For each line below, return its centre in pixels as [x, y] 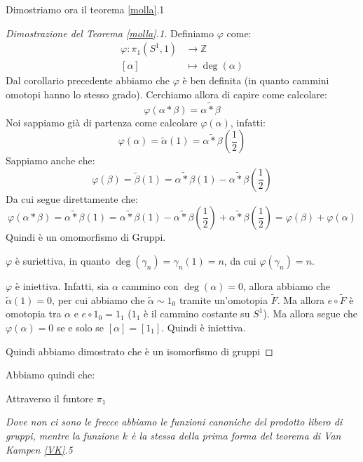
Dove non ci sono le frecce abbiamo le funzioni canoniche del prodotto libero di [174, 422]
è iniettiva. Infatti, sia [62, 286]
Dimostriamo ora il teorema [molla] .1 [85, 9]
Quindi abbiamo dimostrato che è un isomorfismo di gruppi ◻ [139, 351]
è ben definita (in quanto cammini [256, 80]
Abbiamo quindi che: [50, 375]
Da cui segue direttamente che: [72, 198]
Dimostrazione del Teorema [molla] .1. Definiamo [110, 33]
